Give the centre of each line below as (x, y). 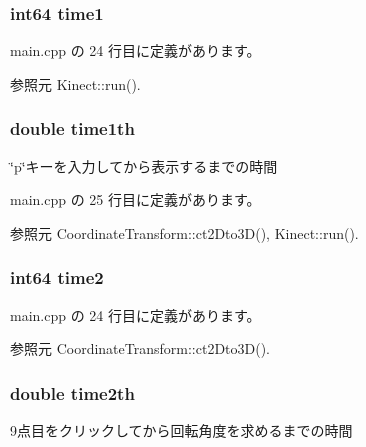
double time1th (72, 128)
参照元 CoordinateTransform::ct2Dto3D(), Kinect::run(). (184, 232)
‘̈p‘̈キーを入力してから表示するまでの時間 (144, 165)
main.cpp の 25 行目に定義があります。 (135, 199)
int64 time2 (57, 277)
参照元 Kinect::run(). (75, 83)
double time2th (72, 392)
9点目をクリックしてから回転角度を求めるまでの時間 (181, 430)
